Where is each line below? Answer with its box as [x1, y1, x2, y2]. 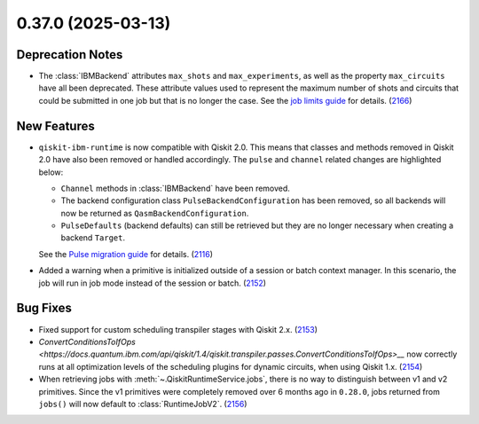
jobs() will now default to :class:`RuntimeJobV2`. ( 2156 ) [38, 398, 247, 409]
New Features [16, 118, 95, 133]
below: [38, 167, 64, 177]
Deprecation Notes [16, 47, 123, 62]
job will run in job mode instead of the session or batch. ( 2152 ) [38, 278, 266, 288]
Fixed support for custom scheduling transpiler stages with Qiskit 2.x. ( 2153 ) [38, 324, 318, 334]
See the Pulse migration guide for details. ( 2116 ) [38, 248, 213, 259]
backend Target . [60, 232, 126, 243]
